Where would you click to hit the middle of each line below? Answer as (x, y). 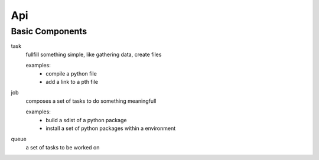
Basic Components (49, 31)
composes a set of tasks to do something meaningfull (91, 101)
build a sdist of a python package (86, 120)
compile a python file (71, 73)
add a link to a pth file (72, 81)
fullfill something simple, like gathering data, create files (94, 54)
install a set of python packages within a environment (111, 128)
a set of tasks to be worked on (63, 147)
